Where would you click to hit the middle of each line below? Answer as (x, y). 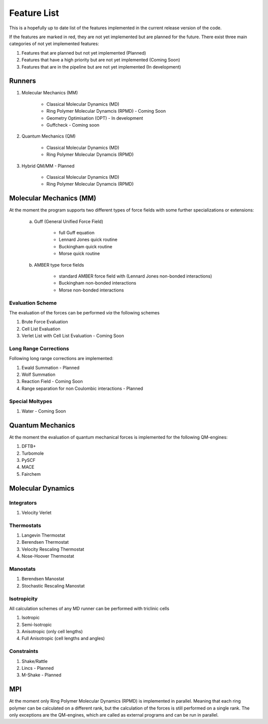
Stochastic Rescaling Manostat (53, 585)
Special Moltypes (31, 401)
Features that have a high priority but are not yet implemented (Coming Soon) (101, 60)
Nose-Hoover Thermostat (48, 556)
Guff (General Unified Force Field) (69, 221)
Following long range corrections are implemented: (61, 359)
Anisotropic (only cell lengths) (52, 632)
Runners (23, 81)
